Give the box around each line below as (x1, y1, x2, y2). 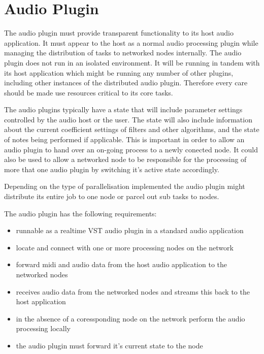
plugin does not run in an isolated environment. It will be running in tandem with (4, 57, 260, 68)
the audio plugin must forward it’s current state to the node (16, 340, 203, 350)
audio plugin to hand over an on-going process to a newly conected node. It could (4, 144, 258, 154)
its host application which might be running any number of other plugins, (4, 67, 234, 78)
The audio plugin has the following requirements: (4, 208, 157, 218)
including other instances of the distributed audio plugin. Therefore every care (4, 77, 248, 88)
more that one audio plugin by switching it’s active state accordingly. (4, 164, 219, 174)
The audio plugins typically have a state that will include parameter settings (4, 104, 243, 115)
